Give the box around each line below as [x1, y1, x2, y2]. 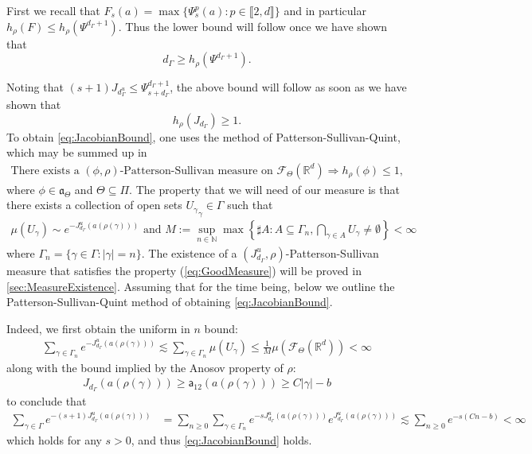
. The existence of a [141, 244, 237, 261]
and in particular [284, 2, 366, 18]
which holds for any [6, 432, 102, 448]
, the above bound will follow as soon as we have [170, 79, 407, 95]
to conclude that [6, 393, 87, 409]
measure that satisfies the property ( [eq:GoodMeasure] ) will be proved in [6, 262, 362, 278]
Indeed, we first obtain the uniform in [6, 320, 190, 336]
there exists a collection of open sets [6, 196, 182, 213]
